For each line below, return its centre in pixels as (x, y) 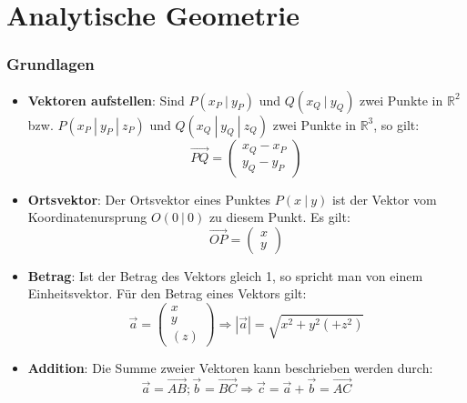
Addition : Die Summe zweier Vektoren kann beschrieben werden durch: (230, 368)
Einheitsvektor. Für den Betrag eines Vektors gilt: (167, 293)
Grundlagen (51, 64)
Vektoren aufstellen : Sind (106, 100)
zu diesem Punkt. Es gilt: (279, 217)
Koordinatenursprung (87, 217)
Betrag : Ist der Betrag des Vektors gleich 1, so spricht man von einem (225, 275)
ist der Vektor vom (384, 199)
